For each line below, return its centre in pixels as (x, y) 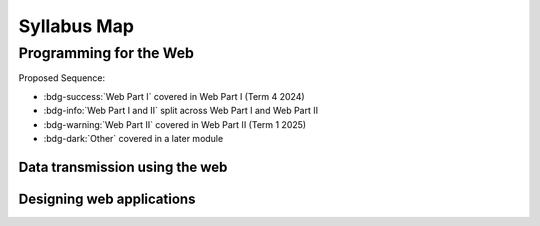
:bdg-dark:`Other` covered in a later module (133, 138)
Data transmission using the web (123, 166)
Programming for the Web (106, 53)
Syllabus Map (76, 26)
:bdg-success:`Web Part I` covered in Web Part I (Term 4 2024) (174, 96)
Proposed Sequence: (62, 78)
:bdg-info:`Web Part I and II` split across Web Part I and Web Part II (181, 111)
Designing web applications (107, 198)
